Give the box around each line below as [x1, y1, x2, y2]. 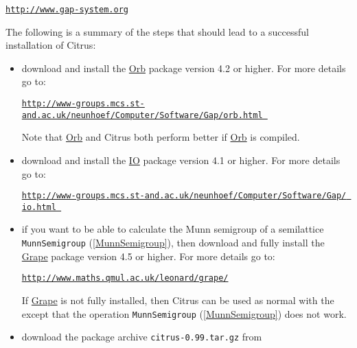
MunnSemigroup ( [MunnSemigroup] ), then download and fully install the [21, 235, 325, 250]
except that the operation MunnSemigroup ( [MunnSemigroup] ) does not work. [21, 306, 347, 321]
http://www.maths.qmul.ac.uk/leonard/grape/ [21, 273, 229, 283]
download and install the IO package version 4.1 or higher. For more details [21, 152, 341, 167]
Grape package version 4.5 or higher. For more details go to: [21, 248, 275, 263]
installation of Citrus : [5, 38, 96, 52]
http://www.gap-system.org [5, 5, 128, 14]
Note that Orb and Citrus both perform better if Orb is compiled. [21, 130, 300, 144]
